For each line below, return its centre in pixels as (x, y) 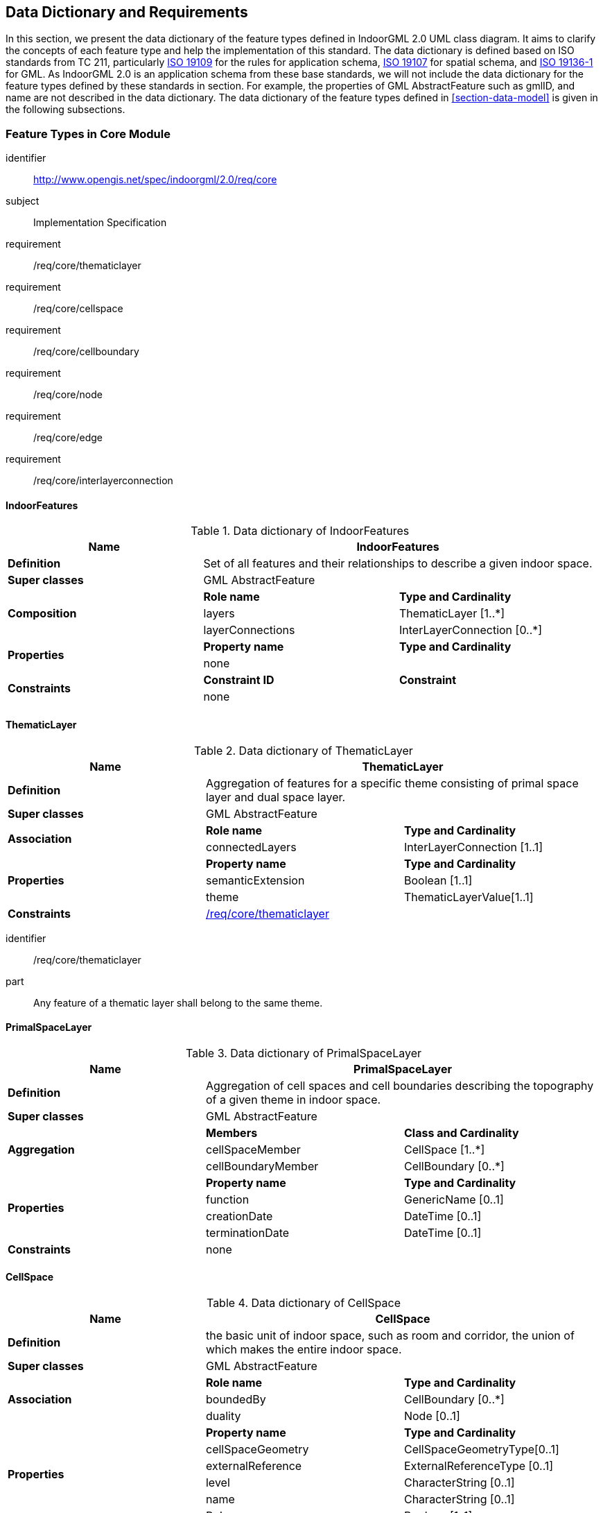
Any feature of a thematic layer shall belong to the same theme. (178, 1002)
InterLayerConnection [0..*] (471, 630)
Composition (42, 614)
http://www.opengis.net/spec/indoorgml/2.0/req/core (155, 180)
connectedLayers (251, 847)
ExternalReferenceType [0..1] (479, 1466)
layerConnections (249, 630)
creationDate (239, 1216)
